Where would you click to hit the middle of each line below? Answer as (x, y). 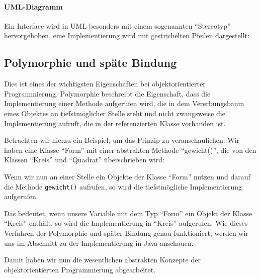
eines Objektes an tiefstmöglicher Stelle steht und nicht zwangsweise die (115, 113)
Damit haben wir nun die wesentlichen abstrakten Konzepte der (102, 260)
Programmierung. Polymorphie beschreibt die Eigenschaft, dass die (107, 93)
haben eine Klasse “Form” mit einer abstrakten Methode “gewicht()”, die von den (130, 150)
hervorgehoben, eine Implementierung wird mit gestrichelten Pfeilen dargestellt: (127, 35)
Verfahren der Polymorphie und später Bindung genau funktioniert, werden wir (126, 233)
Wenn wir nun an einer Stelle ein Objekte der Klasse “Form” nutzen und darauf (127, 176)
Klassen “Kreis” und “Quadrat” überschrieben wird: (84, 160)
